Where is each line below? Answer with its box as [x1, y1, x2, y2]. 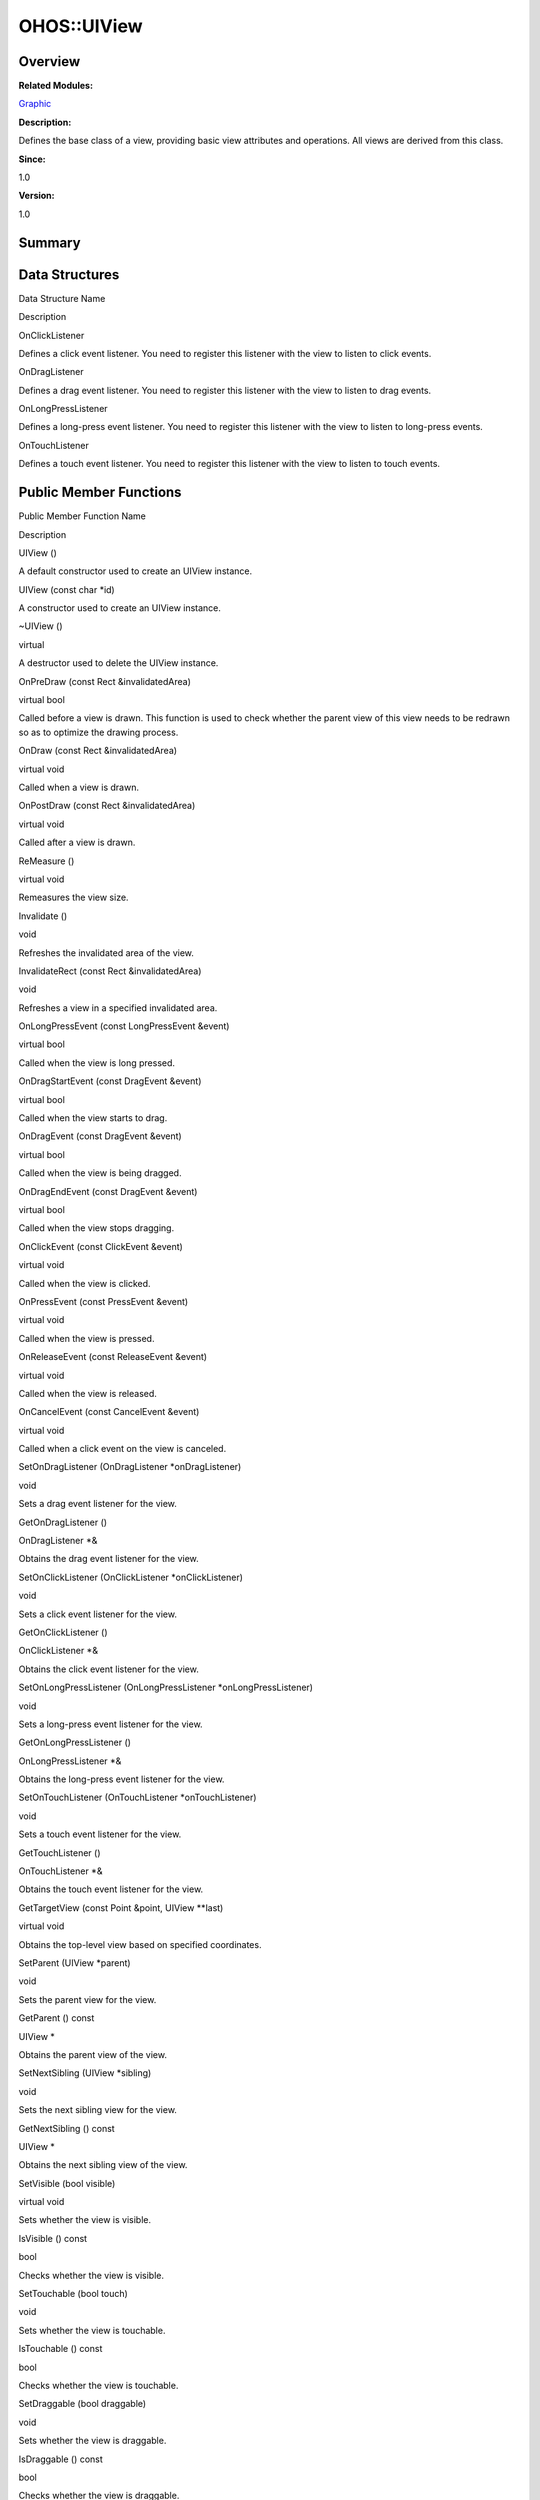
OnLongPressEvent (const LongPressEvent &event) [18, 1020, 230, 1032]
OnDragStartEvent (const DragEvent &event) [18, 1075, 202, 1087]
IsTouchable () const [18, 2343, 103, 2355]
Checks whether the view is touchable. [18, 2379, 179, 2391]
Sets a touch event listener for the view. [18, 1828, 182, 1840]
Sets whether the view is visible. [18, 2214, 152, 2226]
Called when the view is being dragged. [18, 1167, 182, 1179]
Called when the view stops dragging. [18, 1222, 175, 1234]
